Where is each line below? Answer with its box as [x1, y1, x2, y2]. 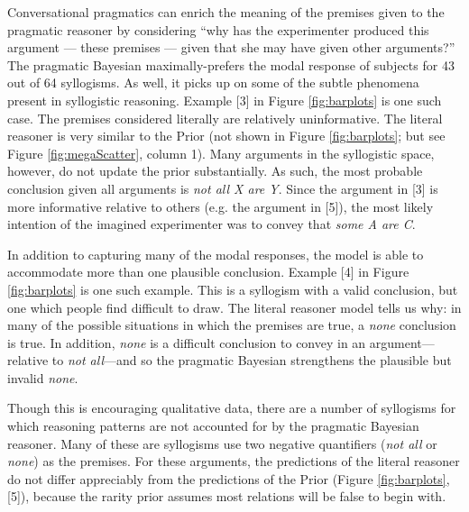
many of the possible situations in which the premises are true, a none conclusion [7, 315, 456, 334]
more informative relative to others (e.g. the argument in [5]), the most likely [7, 197, 434, 215]
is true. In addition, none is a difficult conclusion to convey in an [7, 333, 366, 352]
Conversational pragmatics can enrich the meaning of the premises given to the [7, 3, 445, 21]
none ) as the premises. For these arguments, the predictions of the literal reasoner [7, 452, 460, 471]
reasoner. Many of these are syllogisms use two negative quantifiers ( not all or [7, 434, 437, 453]
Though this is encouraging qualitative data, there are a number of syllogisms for [7, 398, 456, 417]
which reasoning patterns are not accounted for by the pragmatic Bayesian [7, 416, 419, 435]
